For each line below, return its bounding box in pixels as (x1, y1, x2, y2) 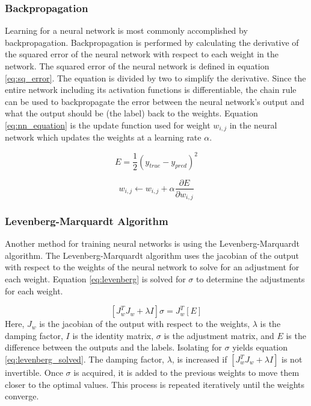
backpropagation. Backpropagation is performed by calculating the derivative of (5, 36, 299, 48)
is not (282, 353, 303, 365)
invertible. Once (5, 366, 63, 378)
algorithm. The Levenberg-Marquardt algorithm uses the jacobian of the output (5, 249, 300, 261)
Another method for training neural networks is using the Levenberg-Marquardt (5, 237, 300, 250)
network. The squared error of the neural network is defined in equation (5, 60, 269, 72)
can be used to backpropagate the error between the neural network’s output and (5, 95, 304, 107)
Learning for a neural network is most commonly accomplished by (5, 24, 248, 37)
